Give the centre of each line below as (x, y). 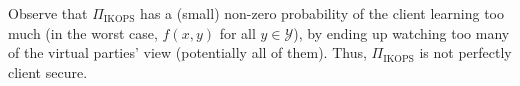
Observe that (48, 13)
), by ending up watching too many (401, 32)
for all (237, 32)
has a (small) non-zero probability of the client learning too (322, 13)
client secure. (48, 71)
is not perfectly (465, 52)
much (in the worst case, (83, 32)
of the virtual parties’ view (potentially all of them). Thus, (187, 52)
